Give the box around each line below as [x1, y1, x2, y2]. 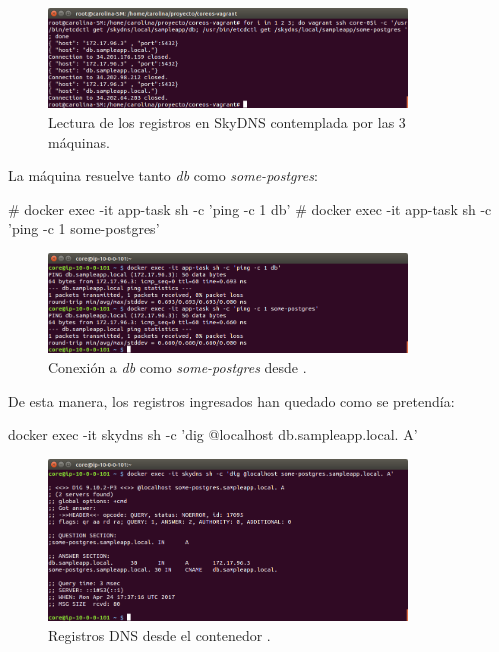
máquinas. [48, 131, 110, 152]
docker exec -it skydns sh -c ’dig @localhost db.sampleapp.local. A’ [8, 424, 418, 445]
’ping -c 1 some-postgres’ [8, 218, 160, 239]
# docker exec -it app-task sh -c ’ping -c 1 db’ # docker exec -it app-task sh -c [8, 198, 492, 219]
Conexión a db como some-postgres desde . [48, 357, 307, 378]
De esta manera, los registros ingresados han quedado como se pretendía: [8, 390, 455, 411]
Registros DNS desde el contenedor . [48, 624, 271, 645]
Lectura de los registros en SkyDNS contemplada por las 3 [48, 112, 406, 133]
